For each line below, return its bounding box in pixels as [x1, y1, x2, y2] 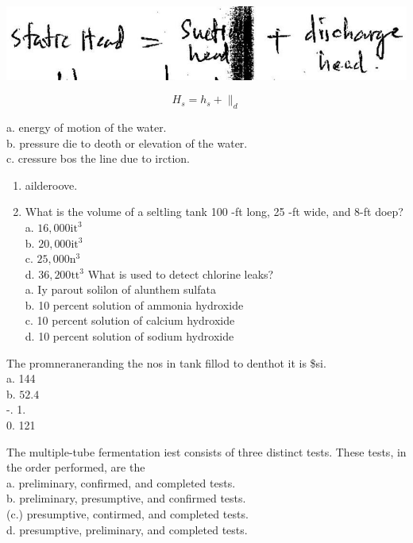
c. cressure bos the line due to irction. [6, 150, 190, 167]
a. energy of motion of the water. [6, 118, 167, 135]
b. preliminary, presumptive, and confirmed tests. [6, 490, 246, 506]
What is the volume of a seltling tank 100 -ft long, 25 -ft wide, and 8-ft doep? [25, 203, 403, 220]
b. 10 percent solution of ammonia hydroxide [25, 296, 244, 313]
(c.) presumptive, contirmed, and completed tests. [6, 506, 249, 522]
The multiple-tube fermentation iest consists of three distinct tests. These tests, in [6, 443, 407, 460]
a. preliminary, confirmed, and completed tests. [6, 474, 236, 491]
